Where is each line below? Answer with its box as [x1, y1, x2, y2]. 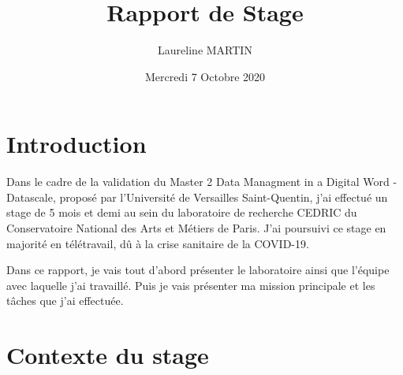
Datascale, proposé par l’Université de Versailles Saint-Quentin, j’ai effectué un [6, 188, 388, 205]
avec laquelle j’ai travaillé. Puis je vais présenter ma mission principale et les [6, 277, 375, 293]
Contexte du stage [6, 339, 209, 371]
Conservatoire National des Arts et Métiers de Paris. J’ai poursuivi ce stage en [6, 220, 386, 236]
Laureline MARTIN [158, 42, 252, 58]
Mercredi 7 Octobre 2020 [144, 68, 266, 84]
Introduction [6, 128, 147, 160]
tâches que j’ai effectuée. [6, 292, 124, 309]
